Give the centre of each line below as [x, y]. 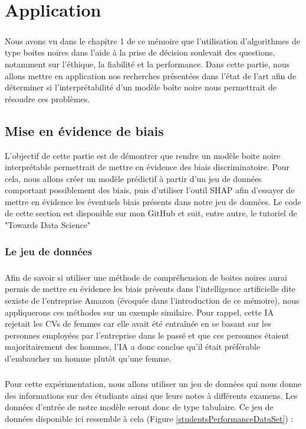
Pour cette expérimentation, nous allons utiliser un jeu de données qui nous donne [153, 384]
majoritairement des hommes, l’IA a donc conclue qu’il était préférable [133, 347]
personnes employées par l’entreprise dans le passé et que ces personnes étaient [147, 335]
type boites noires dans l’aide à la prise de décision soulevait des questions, [140, 52]
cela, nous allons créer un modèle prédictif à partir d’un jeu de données [133, 178]
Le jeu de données [49, 251]
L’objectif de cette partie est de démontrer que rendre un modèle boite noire [143, 155]
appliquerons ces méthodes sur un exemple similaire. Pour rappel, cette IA [139, 312]
